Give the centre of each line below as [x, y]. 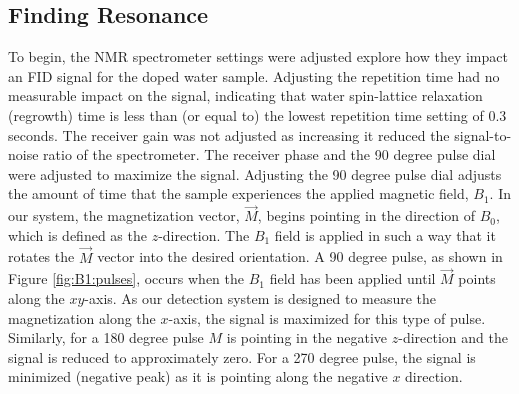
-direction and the [453, 337]
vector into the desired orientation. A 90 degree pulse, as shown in [300, 256]
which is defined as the [77, 234]
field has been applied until [352, 278]
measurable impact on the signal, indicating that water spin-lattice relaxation [245, 95]
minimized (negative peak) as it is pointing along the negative [198, 376]
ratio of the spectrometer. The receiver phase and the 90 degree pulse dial [269, 154]
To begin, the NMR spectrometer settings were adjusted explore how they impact [258, 56]
